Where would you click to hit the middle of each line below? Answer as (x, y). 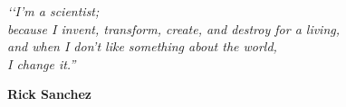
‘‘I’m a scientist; (53, 11)
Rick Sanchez (50, 94)
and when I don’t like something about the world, (142, 46)
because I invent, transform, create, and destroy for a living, (174, 28)
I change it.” (42, 63)
